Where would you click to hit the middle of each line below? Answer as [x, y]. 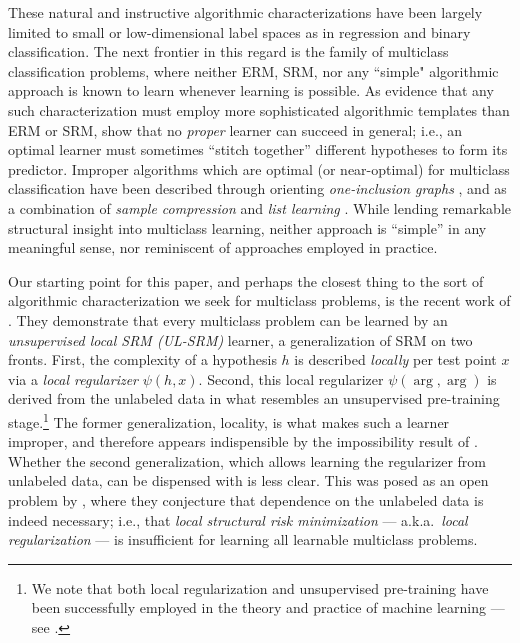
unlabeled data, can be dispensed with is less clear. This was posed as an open [248, 480]
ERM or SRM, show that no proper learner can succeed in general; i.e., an [235, 129]
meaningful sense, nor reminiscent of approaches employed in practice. [223, 247]
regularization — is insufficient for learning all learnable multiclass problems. [243, 539]
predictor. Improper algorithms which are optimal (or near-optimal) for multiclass [259, 168]
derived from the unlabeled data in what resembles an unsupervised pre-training [254, 398]
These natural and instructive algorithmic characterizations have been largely [245, 12]
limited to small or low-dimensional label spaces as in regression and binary [239, 31]
